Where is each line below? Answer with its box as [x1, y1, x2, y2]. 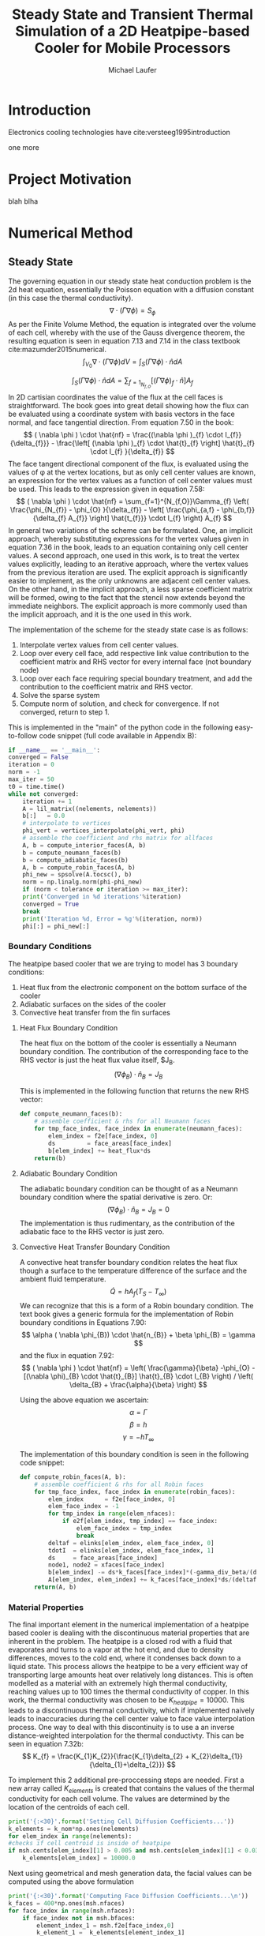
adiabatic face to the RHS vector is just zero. [19, 1227, 165, 1236]
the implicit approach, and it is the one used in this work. [8, 610, 192, 619]
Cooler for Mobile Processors [34, 39, 231, 57]
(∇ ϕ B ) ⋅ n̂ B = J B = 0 [106, 1204, 170, 1216]
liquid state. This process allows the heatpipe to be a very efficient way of [8, 1662, 248, 1671]
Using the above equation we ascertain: [19, 1395, 149, 1405]
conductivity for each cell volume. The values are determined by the [8, 1794, 230, 1803]
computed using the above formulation [8, 1877, 134, 1886]
